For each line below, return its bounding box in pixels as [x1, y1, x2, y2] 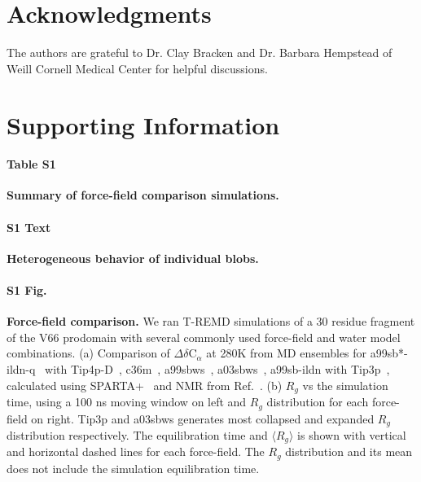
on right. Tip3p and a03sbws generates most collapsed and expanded [31, 410, 375, 427]
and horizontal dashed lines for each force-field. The [7, 443, 265, 460]
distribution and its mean [285, 443, 413, 460]
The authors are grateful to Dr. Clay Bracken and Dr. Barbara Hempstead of [7, 44, 392, 61]
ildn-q [7, 361, 36, 378]
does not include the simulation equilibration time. [7, 459, 260, 476]
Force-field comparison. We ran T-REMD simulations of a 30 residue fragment [7, 313, 415, 330]
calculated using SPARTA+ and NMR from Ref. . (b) [7, 376, 283, 393]
